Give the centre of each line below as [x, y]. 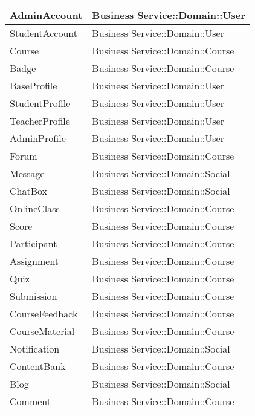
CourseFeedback [44, 314]
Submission [34, 296]
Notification [35, 349]
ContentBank [38, 366]
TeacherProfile [40, 121]
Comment [30, 401]
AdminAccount [46, 15]
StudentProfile [40, 103]
